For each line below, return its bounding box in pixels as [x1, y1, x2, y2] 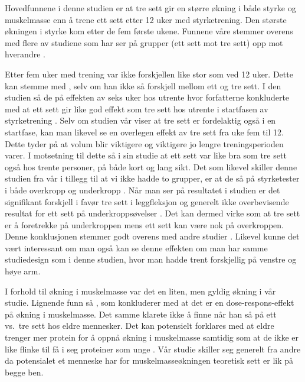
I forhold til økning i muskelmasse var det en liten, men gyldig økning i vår [5, 284, 276, 297]
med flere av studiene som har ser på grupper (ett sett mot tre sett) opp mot [5, 36, 283, 48]
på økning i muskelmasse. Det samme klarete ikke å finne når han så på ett [5, 307, 277, 320]
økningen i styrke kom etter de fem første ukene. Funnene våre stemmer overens [5, 25, 293, 37]
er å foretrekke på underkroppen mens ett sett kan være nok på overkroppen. [5, 218, 284, 231]
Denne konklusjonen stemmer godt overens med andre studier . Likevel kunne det [5, 230, 300, 242]
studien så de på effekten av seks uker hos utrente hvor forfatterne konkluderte [5, 91, 290, 103]
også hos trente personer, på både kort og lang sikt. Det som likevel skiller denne [5, 160, 297, 173]
